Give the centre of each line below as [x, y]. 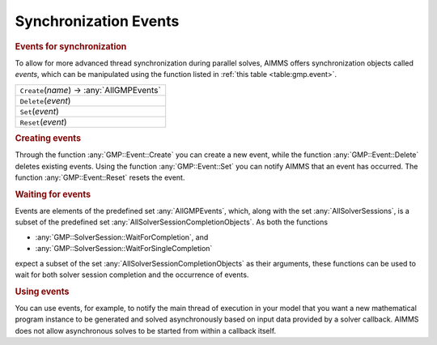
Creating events [48, 138]
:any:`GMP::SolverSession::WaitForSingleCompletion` [124, 249]
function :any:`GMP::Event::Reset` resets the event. [100, 177]
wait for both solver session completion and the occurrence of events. [132, 275]
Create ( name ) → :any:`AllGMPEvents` [90, 90]
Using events [42, 292]
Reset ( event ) [44, 121]
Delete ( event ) [45, 100]
